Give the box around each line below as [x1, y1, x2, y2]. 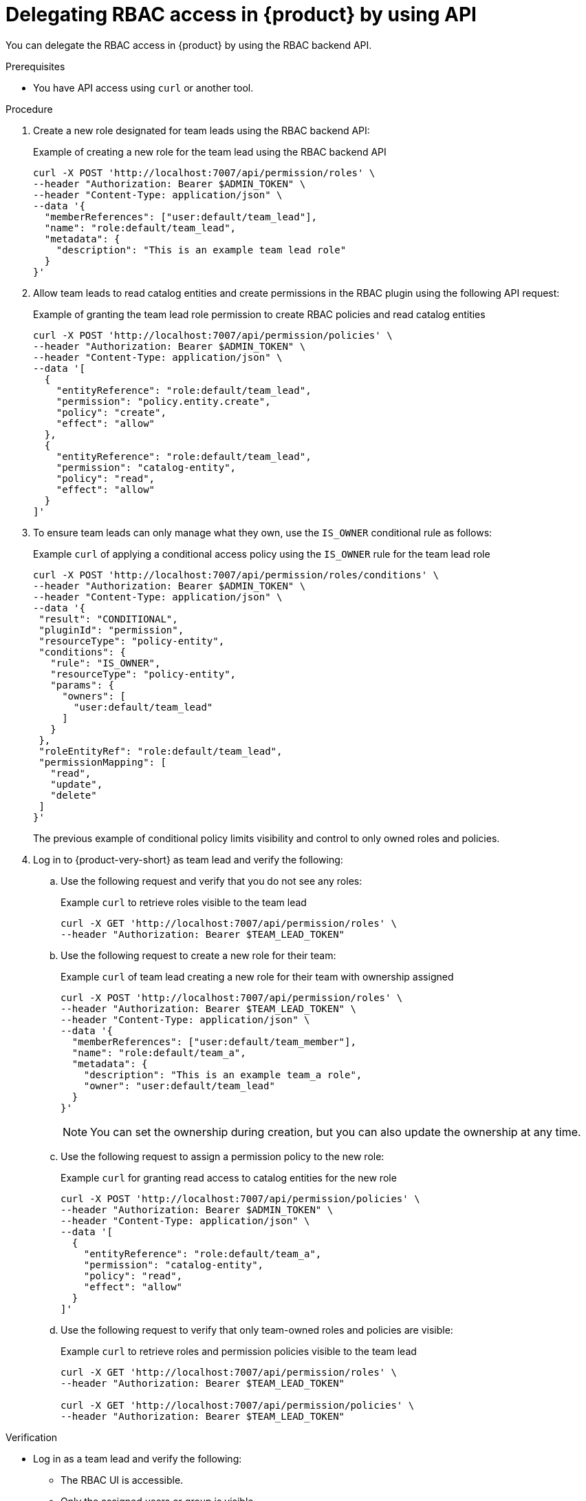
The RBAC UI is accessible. [61, 1473, 184, 1486]
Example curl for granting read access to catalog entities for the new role [61, 1171, 397, 1184]
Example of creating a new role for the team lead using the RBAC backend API [33, 145, 387, 158]
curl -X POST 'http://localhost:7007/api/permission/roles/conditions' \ [33, 569, 440, 580]
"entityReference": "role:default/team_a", [83, 1248, 322, 1259]
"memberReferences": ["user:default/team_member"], [72, 1036, 356, 1047]
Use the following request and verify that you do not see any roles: [61, 874, 362, 887]
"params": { [50, 679, 115, 691]
